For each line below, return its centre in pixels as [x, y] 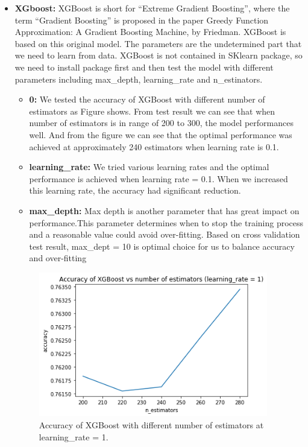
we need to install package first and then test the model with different [144, 67]
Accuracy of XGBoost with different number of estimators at [151, 425]
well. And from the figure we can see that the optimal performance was [161, 134]
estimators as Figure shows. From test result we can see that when [152, 111]
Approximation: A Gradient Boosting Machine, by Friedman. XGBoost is [150, 32]
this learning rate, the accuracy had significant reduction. [135, 190]
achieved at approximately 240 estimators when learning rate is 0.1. [154, 146]
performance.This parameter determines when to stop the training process [166, 222]
